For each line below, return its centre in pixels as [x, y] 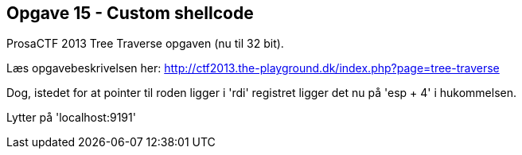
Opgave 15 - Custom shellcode [130, 13]
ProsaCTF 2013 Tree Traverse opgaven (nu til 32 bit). [145, 44]
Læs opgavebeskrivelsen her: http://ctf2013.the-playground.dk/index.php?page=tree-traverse [253, 68]
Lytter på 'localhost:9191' [71, 118]
